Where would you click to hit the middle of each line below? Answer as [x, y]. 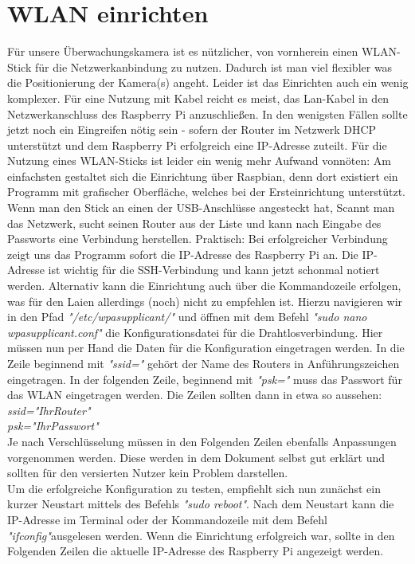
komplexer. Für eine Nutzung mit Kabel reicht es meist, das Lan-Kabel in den [198, 98]
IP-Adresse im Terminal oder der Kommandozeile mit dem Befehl [167, 519]
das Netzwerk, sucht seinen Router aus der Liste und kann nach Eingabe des [194, 223]
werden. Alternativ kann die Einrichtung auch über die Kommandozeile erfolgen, [204, 286]
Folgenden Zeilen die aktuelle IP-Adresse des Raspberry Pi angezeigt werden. [196, 551]
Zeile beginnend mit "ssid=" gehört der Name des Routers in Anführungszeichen [204, 363]
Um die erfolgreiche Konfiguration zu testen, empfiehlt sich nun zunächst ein [194, 488]
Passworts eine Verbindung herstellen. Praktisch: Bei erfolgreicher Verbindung [198, 239]
